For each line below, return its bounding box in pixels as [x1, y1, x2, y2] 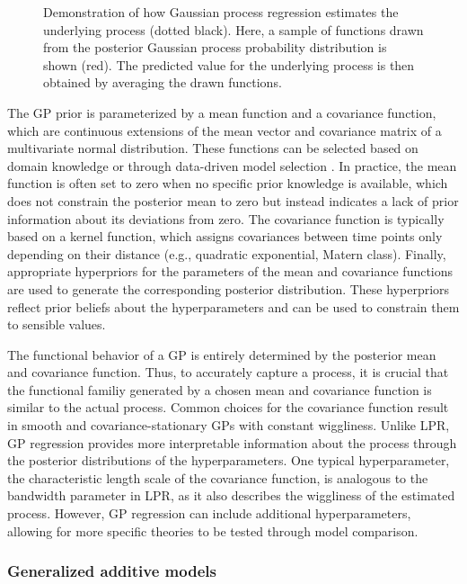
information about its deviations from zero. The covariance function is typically [7, 209, 445, 228]
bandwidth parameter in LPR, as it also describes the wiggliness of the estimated [7, 486, 455, 505]
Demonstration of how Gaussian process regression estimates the [43, 3, 399, 21]
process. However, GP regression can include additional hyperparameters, [7, 504, 411, 523]
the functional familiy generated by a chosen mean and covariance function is [7, 380, 432, 399]
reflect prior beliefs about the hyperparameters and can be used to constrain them [7, 297, 460, 316]
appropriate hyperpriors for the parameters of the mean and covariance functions [7, 262, 454, 281]
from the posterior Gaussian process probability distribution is [43, 38, 387, 57]
